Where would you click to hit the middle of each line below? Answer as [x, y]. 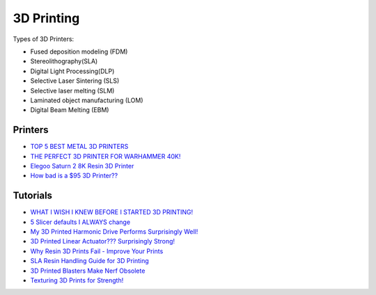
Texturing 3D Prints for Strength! [77, 280]
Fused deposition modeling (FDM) [79, 51]
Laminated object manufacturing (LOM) [87, 100]
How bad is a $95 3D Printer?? [74, 176]
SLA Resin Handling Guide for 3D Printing [89, 261]
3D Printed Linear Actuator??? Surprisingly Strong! [103, 241]
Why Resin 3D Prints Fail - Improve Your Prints [97, 251]
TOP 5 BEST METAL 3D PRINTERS [79, 147]
